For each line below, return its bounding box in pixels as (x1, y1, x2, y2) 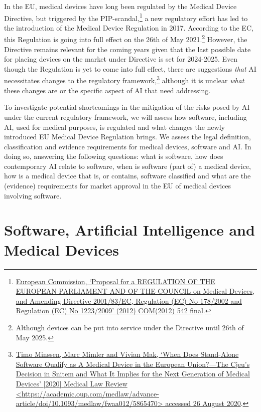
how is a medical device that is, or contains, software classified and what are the (4, 170, 251, 181)
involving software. (4, 190, 62, 200)
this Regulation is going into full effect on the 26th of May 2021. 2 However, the (4, 33, 247, 45)
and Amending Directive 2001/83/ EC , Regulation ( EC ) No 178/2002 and (16, 295, 242, 306)
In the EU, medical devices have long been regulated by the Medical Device (4, 1, 237, 11)
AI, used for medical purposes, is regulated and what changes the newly (4, 121, 225, 132)
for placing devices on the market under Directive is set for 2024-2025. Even (4, 54, 238, 64)
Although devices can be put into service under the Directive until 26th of (16, 322, 244, 332)
